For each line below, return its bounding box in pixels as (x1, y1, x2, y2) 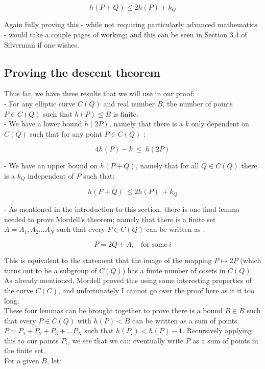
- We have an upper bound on (4, 160, 98, 171)
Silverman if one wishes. (4, 39, 79, 50)
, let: (47, 355, 61, 366)
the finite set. (4, 345, 45, 356)
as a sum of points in (192, 335, 258, 345)
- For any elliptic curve (4, 98, 76, 109)
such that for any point (30, 128, 102, 139)
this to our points (4, 335, 59, 345)
